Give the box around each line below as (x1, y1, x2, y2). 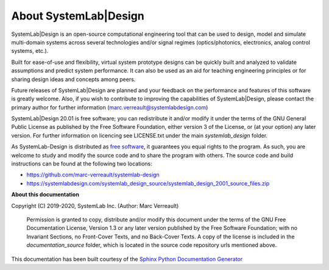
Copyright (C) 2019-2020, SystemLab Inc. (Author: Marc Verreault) (11, 202, 179, 209)
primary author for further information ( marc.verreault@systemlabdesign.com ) (11, 103, 208, 111)
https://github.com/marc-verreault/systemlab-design (26, 171, 160, 179)
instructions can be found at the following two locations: (11, 160, 152, 167)
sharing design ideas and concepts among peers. (11, 75, 136, 83)
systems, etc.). (11, 47, 49, 55)
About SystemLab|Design (11, 9, 144, 22)
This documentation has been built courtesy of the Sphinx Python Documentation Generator (11, 255, 243, 263)
